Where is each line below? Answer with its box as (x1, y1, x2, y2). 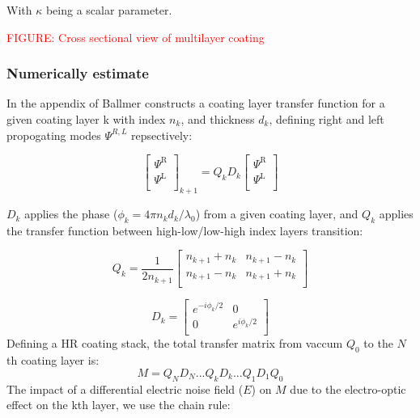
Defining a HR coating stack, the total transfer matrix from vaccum (6, 335, 343, 352)
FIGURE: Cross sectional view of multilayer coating (6, 28, 265, 45)
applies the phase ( (24, 205, 118, 222)
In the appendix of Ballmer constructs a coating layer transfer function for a (6, 95, 385, 112)
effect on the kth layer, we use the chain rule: (6, 396, 231, 413)
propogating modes (6, 126, 101, 143)
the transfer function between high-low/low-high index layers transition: (6, 222, 363, 239)
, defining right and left (269, 111, 384, 127)
